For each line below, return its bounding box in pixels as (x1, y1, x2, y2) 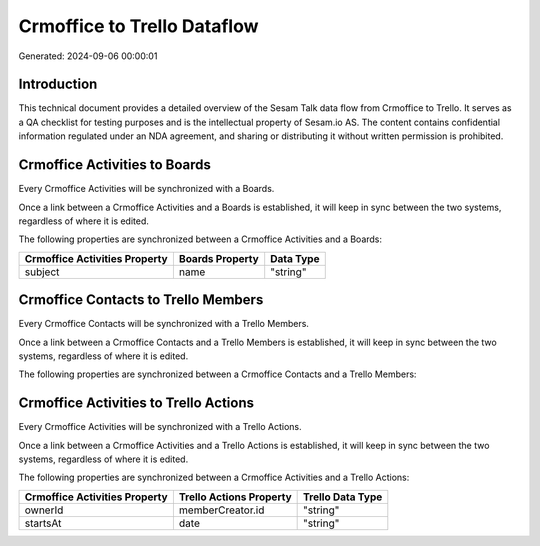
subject (24, 265, 60, 279)
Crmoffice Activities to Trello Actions (18, 395, 255, 412)
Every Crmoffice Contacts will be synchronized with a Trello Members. (18, 318, 310, 330)
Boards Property (178, 251, 259, 265)
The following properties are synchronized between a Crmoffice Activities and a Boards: (18, 233, 383, 245)
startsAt (24, 516, 62, 530)
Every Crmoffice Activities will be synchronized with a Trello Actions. (18, 421, 302, 433)
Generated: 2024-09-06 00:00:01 (18, 50, 158, 62)
